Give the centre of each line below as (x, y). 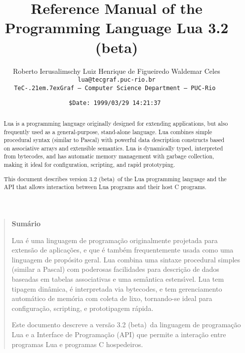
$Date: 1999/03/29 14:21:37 (115, 103)
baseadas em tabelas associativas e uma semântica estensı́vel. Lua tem (118, 278)
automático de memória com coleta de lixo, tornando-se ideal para (112, 298)
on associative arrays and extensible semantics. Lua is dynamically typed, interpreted (113, 148)
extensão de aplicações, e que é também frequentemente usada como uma (122, 250)
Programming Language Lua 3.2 (117, 27)
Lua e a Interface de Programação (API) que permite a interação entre (119, 334)
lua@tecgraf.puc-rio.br (117, 80)
